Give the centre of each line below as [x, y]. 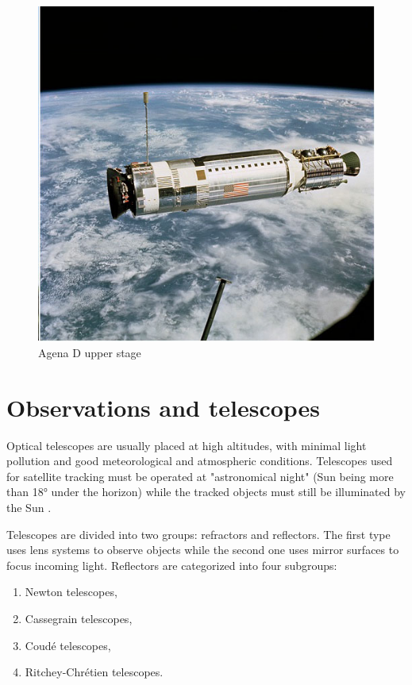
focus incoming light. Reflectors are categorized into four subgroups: [172, 565]
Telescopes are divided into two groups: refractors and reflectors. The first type [198, 534]
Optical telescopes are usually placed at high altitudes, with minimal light [187, 445]
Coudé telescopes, [68, 645]
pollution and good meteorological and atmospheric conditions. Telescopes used [200, 461]
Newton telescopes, [71, 592]
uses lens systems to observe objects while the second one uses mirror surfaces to [203, 550]
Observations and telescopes [164, 407]
